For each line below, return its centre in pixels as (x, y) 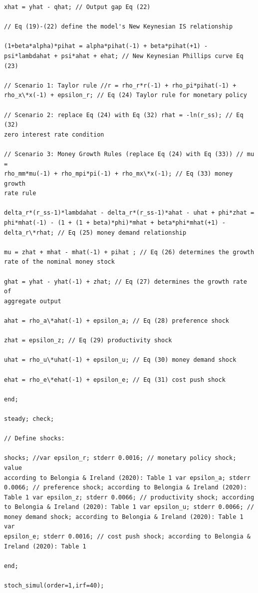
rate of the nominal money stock (59, 262)
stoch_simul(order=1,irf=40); (54, 586)
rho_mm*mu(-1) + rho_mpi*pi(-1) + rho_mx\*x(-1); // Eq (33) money (119, 174)
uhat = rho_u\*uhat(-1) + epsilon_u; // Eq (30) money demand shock (120, 360)
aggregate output (33, 301)
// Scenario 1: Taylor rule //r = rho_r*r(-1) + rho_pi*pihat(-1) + (120, 85)
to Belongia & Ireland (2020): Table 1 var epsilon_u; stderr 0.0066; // (129, 507)
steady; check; (29, 419)
